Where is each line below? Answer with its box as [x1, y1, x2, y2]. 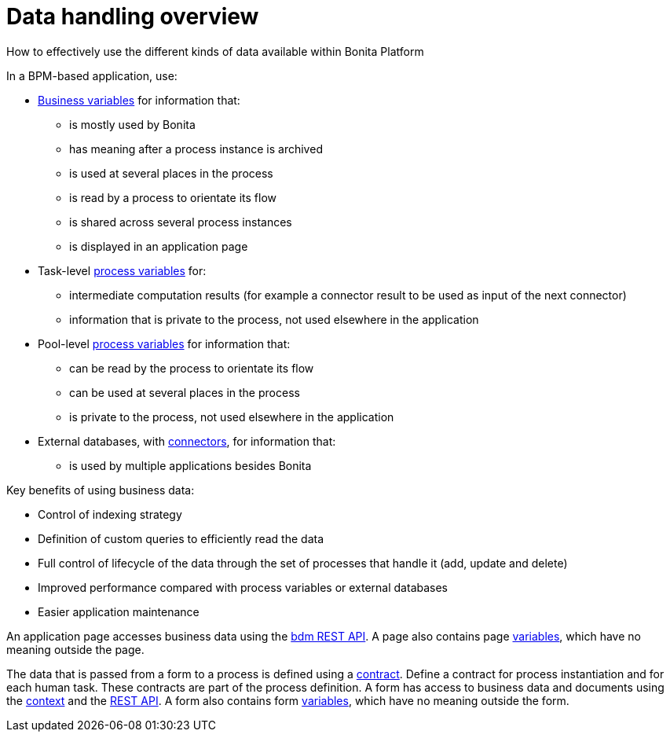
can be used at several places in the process [69, 385, 300, 399]
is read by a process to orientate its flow [69, 190, 276, 204]
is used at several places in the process [69, 166, 273, 180]
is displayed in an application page [69, 239, 248, 253]
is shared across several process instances [69, 215, 292, 229]
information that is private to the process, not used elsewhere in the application [69, 312, 479, 326]
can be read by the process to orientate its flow [69, 361, 314, 375]
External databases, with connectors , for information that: [38, 434, 336, 448]
